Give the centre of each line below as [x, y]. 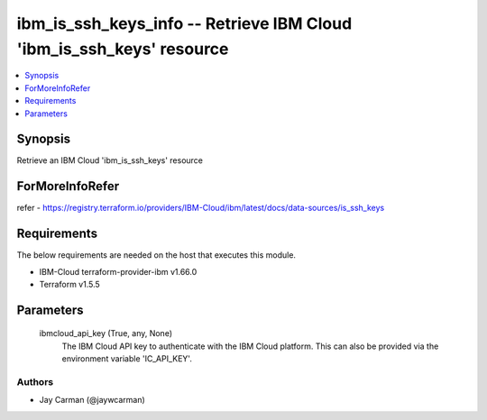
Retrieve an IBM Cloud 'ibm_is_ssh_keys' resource [110, 160]
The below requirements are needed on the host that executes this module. [156, 255]
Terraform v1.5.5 [70, 285]
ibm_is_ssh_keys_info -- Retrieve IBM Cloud [184, 23]
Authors [35, 381]
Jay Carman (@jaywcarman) [92, 400]
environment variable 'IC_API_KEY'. [127, 359]
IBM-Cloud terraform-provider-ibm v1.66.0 [118, 271]
